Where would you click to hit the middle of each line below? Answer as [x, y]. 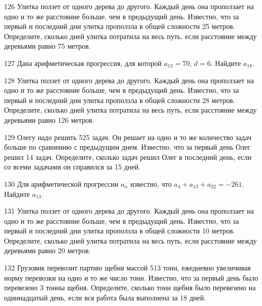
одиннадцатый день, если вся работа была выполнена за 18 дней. [105, 297]
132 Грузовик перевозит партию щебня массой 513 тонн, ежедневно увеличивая [127, 268]
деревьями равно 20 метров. [47, 250]
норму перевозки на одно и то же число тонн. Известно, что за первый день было [131, 277]
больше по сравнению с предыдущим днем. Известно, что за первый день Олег [127, 147]
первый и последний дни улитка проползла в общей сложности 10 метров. [120, 231]
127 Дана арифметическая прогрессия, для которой [83, 63]
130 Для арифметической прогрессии [61, 183]
